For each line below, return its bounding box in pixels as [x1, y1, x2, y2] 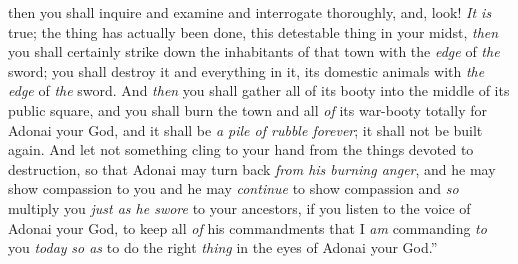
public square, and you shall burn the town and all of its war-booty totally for [8, 99, 487, 120]
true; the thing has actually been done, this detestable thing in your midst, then [8, 21, 499, 42]
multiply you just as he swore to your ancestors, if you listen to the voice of [8, 197, 471, 218]
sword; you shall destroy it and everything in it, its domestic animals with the [8, 60, 485, 81]
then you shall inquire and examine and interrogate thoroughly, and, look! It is [8, 2, 492, 22]
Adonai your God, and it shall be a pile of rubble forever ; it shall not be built [8, 119, 483, 140]
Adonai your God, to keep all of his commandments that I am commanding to [8, 217, 487, 238]
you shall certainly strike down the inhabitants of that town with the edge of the [8, 41, 500, 62]
